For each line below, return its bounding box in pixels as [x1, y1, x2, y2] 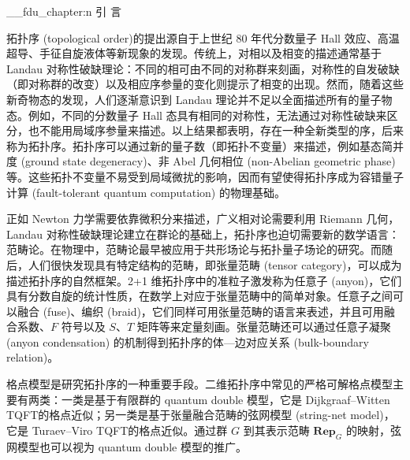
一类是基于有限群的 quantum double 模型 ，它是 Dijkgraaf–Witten [61, 391, 390, 407]
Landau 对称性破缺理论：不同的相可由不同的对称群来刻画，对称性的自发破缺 [6, 60, 400, 76]
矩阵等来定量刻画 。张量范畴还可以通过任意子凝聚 [136, 318, 391, 335]
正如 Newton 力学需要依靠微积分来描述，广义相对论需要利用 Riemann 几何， [6, 210, 400, 227]
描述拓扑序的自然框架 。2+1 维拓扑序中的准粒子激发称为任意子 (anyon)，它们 [6, 272, 402, 288]
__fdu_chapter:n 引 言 [6, 3, 121, 19]
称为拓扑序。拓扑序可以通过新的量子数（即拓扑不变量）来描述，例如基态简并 [6, 137, 404, 154]
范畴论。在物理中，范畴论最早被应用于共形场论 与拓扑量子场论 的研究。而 [6, 241, 382, 258]
